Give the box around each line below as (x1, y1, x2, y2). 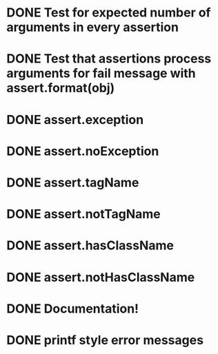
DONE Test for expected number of (6, 5, 211, 21)
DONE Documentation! (6, 301, 139, 316)
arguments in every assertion (6, 19, 179, 35)
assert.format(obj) (6, 81, 115, 96)
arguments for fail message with (6, 65, 196, 81)
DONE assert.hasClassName (6, 238, 174, 253)
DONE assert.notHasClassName (6, 269, 195, 285)
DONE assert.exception (6, 112, 144, 127)
